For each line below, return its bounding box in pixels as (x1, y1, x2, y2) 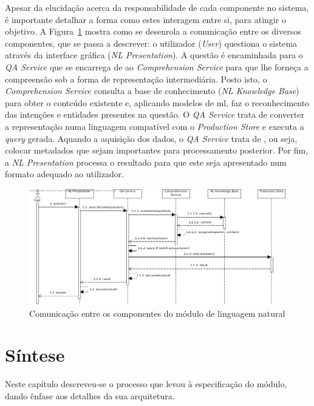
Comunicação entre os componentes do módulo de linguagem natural (29, 306, 285, 319)
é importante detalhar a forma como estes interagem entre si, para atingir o (5, 13, 286, 25)
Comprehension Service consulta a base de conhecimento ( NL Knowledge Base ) (5, 84, 299, 97)
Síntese (5, 342, 65, 367)
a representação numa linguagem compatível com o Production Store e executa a (5, 120, 304, 132)
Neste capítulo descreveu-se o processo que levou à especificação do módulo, (5, 377, 287, 390)
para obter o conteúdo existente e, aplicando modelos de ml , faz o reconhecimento (5, 96, 310, 109)
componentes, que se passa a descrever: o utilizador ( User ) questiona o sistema (5, 36, 298, 49)
